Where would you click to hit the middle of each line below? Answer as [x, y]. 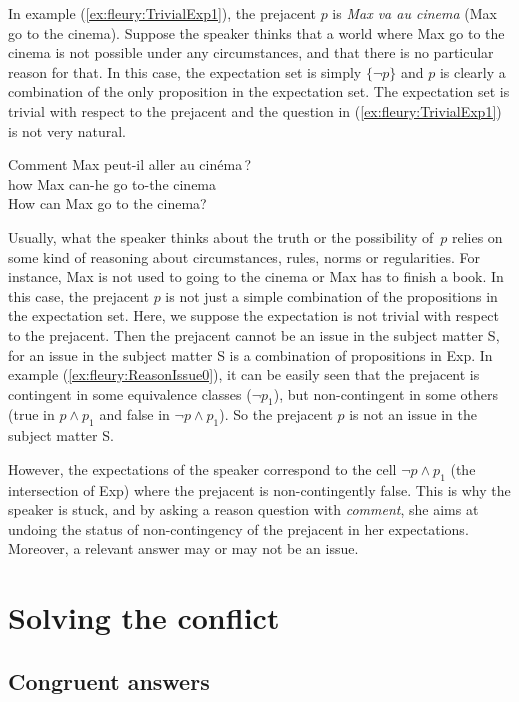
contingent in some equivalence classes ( [130, 393]
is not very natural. [67, 130]
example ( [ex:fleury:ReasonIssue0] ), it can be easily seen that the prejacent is [244, 374]
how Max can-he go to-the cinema [112, 183]
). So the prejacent [276, 414]
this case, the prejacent [78, 295]
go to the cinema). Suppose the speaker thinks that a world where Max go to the [256, 32]
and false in [134, 414]
